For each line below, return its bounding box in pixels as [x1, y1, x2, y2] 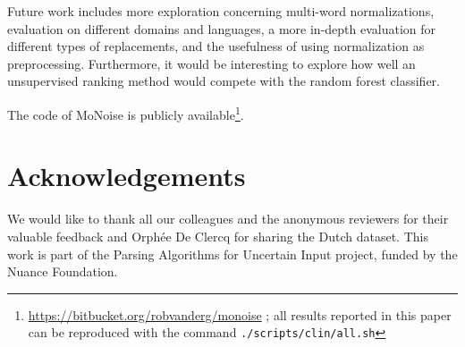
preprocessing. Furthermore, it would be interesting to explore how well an [7, 54, 416, 72]
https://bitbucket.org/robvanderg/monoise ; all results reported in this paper [28, 305, 452, 324]
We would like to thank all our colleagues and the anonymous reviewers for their [7, 209, 449, 228]
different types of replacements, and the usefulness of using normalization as [7, 37, 425, 55]
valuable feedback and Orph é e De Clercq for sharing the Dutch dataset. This [7, 226, 428, 245]
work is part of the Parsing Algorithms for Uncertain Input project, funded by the [7, 244, 458, 263]
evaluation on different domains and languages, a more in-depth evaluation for [7, 19, 436, 38]
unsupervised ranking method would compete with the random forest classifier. [7, 72, 440, 90]
